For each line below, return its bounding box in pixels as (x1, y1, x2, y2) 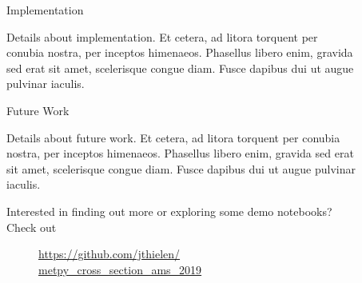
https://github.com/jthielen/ (38, 245, 181, 262)
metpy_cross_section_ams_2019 (38, 261, 202, 277)
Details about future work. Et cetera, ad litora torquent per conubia (6, 129, 340, 145)
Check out (6, 218, 57, 235)
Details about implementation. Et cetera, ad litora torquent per (6, 28, 318, 45)
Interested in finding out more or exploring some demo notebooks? (6, 202, 332, 219)
